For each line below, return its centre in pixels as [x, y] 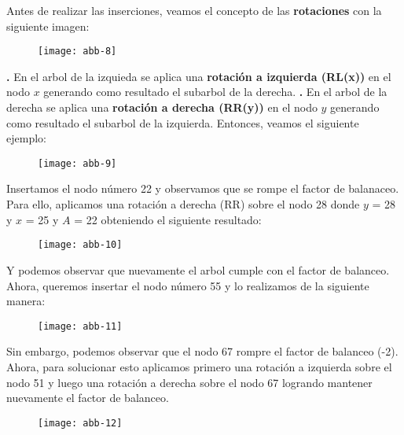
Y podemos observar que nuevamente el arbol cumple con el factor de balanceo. [198, 269]
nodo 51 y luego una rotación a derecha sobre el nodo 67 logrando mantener [189, 382]
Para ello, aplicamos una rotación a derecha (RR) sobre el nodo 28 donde [183, 204]
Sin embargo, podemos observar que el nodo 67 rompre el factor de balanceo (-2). [202, 351]
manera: [26, 301]
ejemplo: [26, 138]
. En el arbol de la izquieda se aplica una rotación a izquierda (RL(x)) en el [199, 76]
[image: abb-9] [77, 163]
